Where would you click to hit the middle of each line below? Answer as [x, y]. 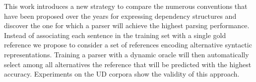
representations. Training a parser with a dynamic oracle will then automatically [127, 54]
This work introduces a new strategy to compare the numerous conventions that [126, 6]
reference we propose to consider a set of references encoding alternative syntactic [128, 45]
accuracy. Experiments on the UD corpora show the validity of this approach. [122, 74]
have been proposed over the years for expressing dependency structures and [120, 16]
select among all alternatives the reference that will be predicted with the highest [128, 64]
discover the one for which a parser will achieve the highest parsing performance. [127, 25]
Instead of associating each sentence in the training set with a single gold [115, 35]
